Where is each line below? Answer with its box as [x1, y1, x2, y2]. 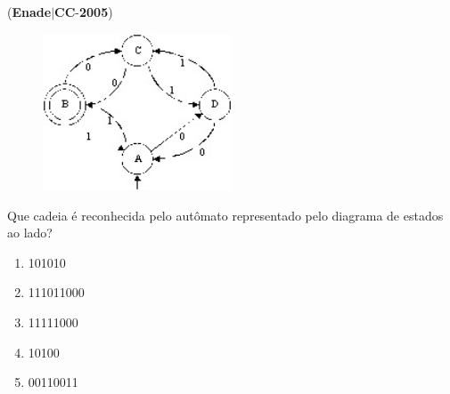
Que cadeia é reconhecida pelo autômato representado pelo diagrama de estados [7, 205, 444, 224]
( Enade [7, 3, 52, 20]
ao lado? [7, 223, 53, 242]
